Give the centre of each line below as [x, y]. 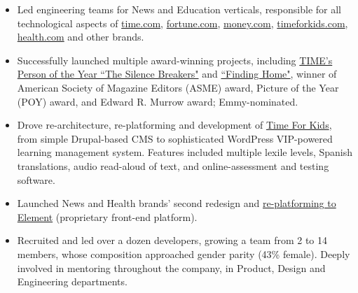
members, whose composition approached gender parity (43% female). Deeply [184, 253]
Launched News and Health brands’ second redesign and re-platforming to [177, 203]
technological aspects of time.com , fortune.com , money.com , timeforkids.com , [183, 23]
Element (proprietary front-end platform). [107, 216]
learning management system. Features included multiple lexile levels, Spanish [185, 152]
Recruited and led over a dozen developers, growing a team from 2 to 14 [172, 240]
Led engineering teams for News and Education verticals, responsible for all [179, 9]
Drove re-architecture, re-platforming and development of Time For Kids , [174, 125]
